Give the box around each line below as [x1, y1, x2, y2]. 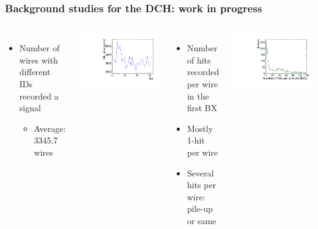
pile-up [187, 202, 213, 215]
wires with [19, 53, 58, 66]
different [19, 65, 51, 78]
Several [187, 166, 214, 179]
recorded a [19, 89, 59, 102]
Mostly [187, 122, 213, 134]
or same [187, 214, 216, 227]
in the [187, 89, 209, 102]
